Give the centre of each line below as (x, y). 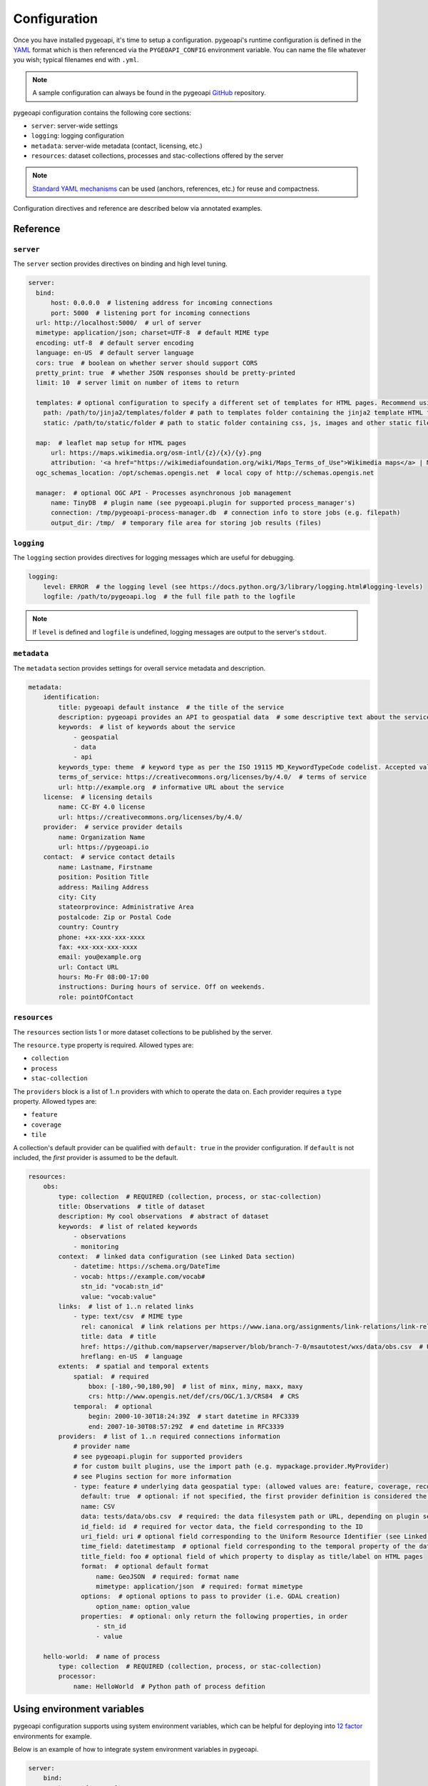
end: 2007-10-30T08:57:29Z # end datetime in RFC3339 (186, 1426)
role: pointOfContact (96, 997)
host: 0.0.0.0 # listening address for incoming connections (162, 303)
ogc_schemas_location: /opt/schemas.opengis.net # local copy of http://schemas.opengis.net (205, 473)
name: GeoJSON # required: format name (167, 1576)
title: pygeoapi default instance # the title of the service (171, 707)
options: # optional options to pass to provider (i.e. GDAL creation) (211, 1596)
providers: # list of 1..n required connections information (169, 1437)
